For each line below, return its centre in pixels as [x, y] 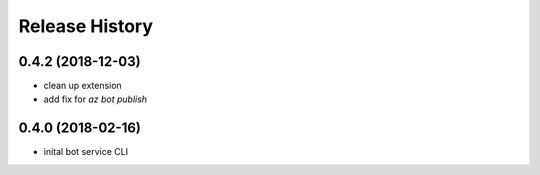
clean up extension [82, 86]
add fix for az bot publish [95, 99]
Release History [86, 26]
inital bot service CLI [86, 152]
